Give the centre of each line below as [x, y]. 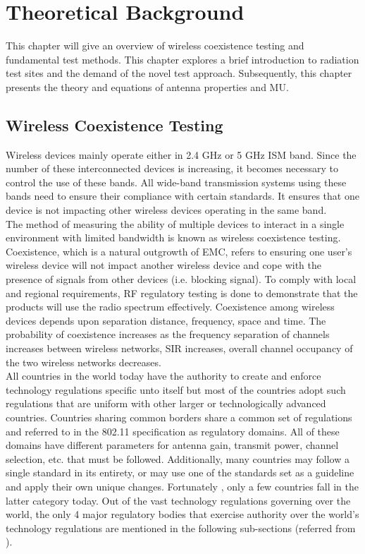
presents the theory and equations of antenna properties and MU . [147, 86]
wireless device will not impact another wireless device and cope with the [163, 265]
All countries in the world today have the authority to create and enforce [163, 376]
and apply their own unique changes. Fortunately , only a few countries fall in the [182, 486]
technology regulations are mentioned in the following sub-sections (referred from [181, 528]
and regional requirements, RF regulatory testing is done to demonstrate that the [182, 293]
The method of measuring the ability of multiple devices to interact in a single [175, 223]
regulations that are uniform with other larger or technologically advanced [166, 403]
